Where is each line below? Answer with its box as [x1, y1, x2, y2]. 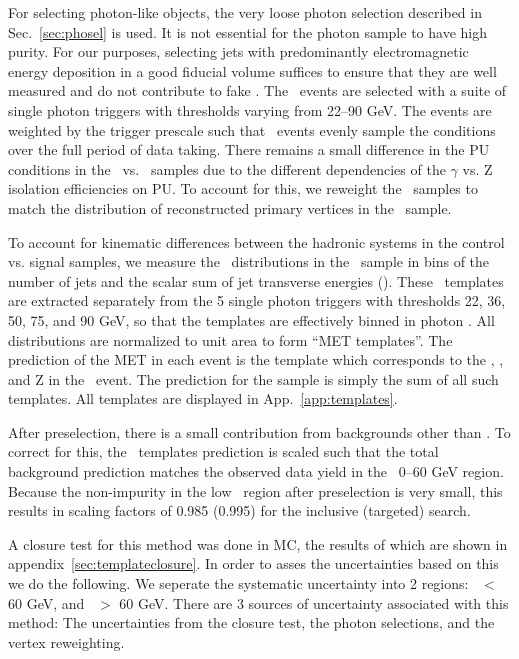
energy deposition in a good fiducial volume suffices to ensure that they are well [8, 60, 497, 81]
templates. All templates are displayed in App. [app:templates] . [8, 388, 398, 409]
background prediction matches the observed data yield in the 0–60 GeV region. [8, 461, 504, 482]
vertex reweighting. [8, 631, 125, 652]
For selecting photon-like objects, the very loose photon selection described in [8, 2, 482, 22]
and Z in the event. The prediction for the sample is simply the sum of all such [8, 368, 499, 389]
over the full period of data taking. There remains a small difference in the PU [8, 139, 490, 160]
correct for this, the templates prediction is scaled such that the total [8, 441, 439, 462]
